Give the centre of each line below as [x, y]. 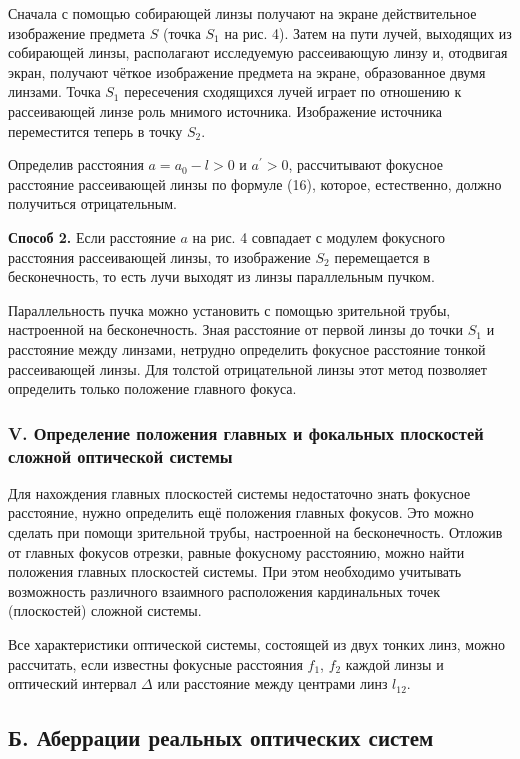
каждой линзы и [394, 663]
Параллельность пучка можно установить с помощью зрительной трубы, [229, 309]
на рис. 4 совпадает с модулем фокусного [319, 236]
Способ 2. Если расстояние [92, 236]
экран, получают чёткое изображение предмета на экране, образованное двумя [247, 71]
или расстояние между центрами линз [272, 683]
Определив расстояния [76, 164]
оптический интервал [72, 683]
